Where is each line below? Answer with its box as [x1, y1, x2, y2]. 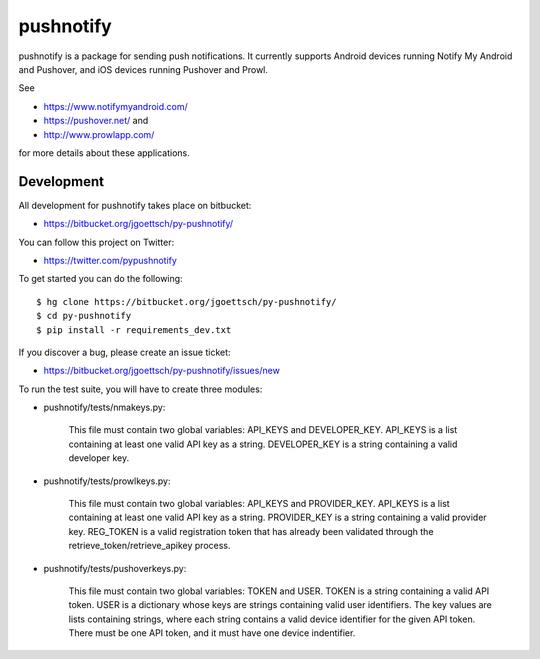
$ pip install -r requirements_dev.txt [36, 324, 232, 335]
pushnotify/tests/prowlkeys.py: [43, 475, 171, 487]
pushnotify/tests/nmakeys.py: [43, 401, 166, 414]
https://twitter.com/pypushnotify [43, 254, 177, 266]
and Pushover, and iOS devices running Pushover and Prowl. [18, 63, 269, 75]
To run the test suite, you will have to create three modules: [18, 383, 263, 395]
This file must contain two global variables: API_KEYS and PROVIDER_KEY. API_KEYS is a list [68, 498, 450, 510]
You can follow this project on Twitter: [18, 236, 175, 248]
